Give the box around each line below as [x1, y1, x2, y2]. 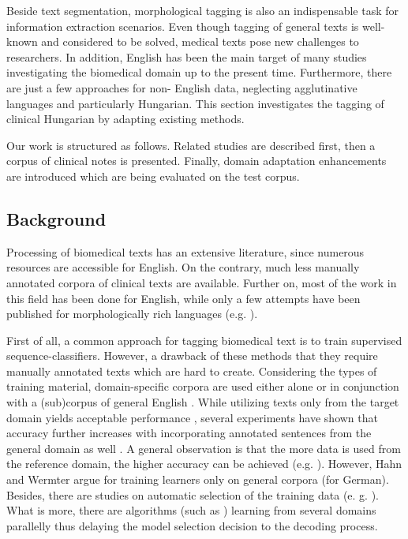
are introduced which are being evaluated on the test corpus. [6, 167, 300, 184]
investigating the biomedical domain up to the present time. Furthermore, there [6, 64, 392, 80]
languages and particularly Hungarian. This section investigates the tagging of [6, 95, 384, 111]
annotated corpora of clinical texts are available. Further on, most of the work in [6, 274, 397, 290]
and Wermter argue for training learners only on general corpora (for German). [6, 471, 389, 488]
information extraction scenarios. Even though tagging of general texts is [6, 17, 359, 34]
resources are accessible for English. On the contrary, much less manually [6, 259, 360, 275]
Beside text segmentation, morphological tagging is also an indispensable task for [6, 2, 399, 18]
